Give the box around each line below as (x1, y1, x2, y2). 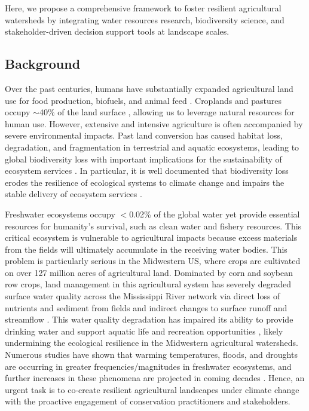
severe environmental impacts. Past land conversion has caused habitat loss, (5, 129, 283, 142)
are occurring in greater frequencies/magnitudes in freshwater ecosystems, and (5, 360, 292, 372)
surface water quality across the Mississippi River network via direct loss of (5, 290, 280, 302)
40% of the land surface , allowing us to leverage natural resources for (39, 106, 295, 118)
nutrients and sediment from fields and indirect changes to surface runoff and (5, 301, 287, 314)
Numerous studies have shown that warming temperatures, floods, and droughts (5, 348, 298, 361)
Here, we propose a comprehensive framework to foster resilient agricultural (5, 2, 282, 14)
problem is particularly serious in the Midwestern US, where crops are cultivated (5, 254, 301, 267)
